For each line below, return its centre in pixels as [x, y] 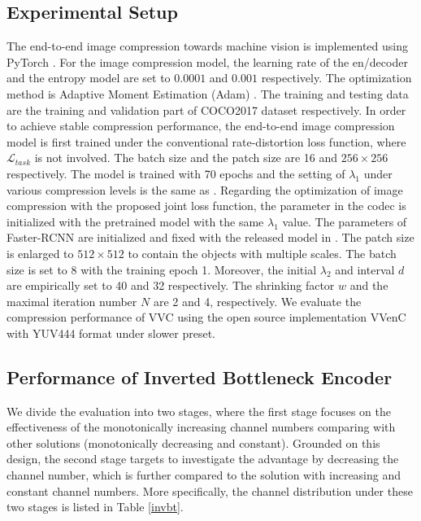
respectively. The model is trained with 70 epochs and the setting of [176, 173]
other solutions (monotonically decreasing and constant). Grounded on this [193, 442]
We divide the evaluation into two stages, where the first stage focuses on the [199, 411]
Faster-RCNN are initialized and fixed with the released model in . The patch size [210, 237]
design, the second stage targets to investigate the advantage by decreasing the [203, 459]
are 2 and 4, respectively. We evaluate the [257, 301]
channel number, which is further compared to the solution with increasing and [204, 475]
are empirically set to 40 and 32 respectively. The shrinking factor [171, 285]
